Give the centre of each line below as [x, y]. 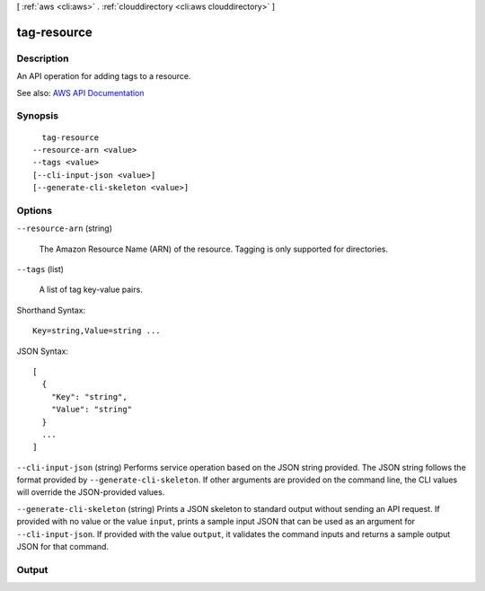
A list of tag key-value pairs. [91, 290]
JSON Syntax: [43, 351]
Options [35, 210]
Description [43, 58]
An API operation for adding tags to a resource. [104, 76]
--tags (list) [40, 269]
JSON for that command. [63, 547]
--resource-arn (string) [64, 228]
